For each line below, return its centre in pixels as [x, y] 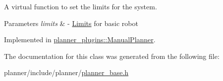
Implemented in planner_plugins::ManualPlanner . [80, 40]
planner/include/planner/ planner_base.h [66, 72]
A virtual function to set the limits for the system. [81, 6]
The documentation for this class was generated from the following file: [112, 56]
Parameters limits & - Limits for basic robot [71, 23]
